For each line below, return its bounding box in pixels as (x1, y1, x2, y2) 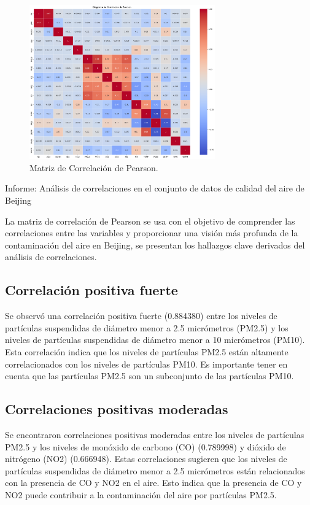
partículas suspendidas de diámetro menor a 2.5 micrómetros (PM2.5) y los (5, 321, 289, 334)
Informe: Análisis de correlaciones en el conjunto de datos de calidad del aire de (5, 182, 304, 195)
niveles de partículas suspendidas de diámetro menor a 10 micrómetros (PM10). (5, 333, 305, 346)
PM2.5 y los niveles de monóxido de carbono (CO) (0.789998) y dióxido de (5, 440, 286, 453)
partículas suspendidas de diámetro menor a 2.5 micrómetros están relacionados (5, 464, 305, 477)
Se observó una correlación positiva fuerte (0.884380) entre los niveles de (5, 309, 277, 322)
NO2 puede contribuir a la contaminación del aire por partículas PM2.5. (5, 488, 277, 501)
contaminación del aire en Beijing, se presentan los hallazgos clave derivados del (5, 238, 305, 251)
